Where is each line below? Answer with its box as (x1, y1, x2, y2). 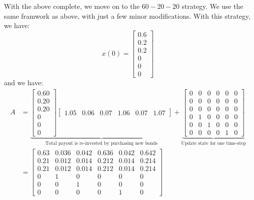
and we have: (4, 77, 43, 87)
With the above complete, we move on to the (4, 1, 140, 11)
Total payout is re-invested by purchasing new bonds (45, 140, 158, 146)
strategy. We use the (182, 1, 243, 11)
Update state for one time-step (181, 140, 246, 146)
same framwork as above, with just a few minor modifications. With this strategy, (4, 10, 251, 21)
